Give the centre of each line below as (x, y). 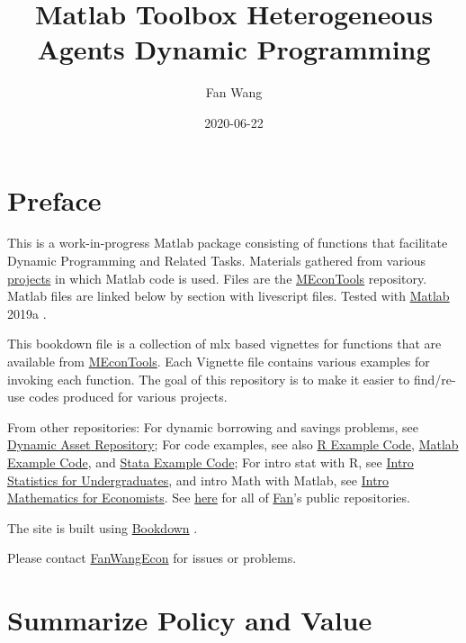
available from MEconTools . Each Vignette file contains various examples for (219, 361)
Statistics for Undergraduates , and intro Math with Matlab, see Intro (198, 480)
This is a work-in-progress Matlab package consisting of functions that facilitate (228, 243)
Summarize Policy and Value (190, 620)
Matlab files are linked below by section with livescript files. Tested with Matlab (229, 296)
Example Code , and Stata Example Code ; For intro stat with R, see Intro (211, 462)
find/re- (435, 379)
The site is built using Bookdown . (103, 527)
